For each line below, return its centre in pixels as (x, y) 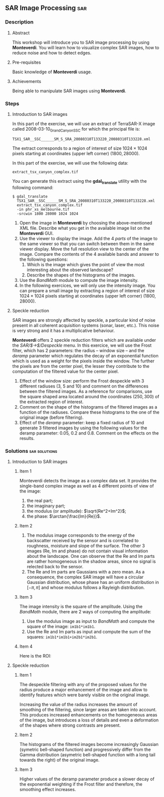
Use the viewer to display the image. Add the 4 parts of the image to (88, 238)
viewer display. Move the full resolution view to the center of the (84, 249)
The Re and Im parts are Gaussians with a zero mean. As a (86, 572)
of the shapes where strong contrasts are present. (70, 725)
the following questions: (44, 259)
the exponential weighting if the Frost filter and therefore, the (81, 784)
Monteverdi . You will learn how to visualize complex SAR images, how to (86, 47)
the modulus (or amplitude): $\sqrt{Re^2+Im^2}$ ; (76, 511)
